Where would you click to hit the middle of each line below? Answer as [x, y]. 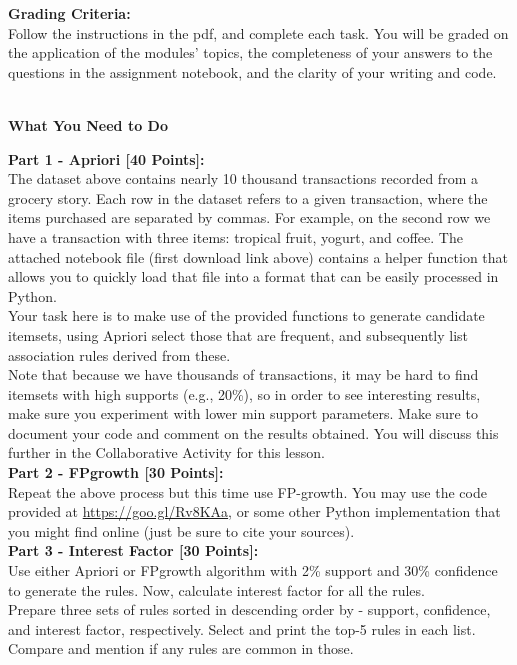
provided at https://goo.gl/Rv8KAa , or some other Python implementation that [254, 511]
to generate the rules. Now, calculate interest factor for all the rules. [216, 589]
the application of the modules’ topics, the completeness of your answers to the [250, 52]
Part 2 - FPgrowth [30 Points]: [116, 472]
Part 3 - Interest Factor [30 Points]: [133, 550]
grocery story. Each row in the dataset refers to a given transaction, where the [248, 197]
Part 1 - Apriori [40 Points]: [106, 158]
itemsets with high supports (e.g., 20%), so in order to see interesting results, [244, 393]
